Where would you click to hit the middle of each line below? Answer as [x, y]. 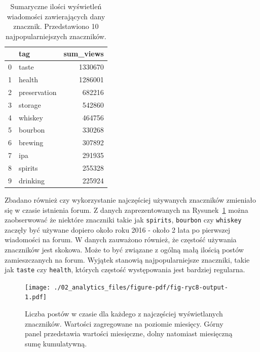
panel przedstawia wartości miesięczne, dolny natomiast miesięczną [129, 333]
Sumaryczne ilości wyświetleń [56, 6]
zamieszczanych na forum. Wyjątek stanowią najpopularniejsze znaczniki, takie [127, 259]
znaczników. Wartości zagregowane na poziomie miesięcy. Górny [124, 323]
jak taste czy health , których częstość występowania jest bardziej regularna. [125, 269]
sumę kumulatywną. [56, 343]
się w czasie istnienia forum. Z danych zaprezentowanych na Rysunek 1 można [126, 210]
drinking [32, 180]
